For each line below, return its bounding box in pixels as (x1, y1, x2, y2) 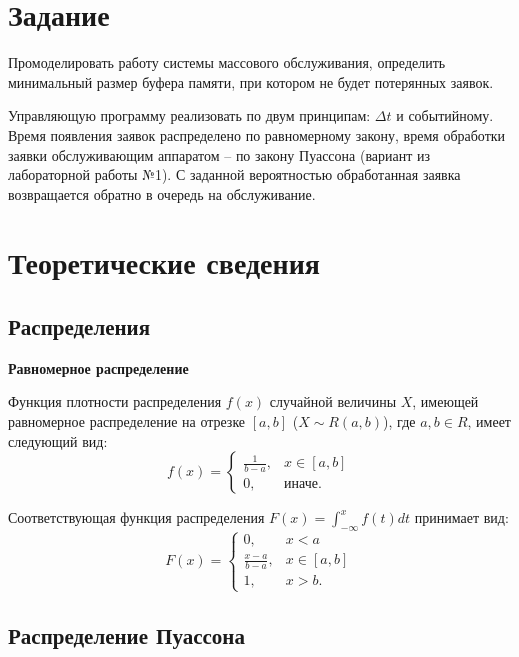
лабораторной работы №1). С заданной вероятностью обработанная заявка (8, 164, 461, 185)
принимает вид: (414, 507, 509, 528)
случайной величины (269, 391, 397, 412)
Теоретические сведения (8, 242, 320, 283)
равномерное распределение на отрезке (8, 411, 246, 432)
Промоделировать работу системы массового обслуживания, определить (8, 52, 446, 73)
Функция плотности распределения (8, 391, 222, 412)
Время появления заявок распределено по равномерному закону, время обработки (8, 124, 506, 145)
